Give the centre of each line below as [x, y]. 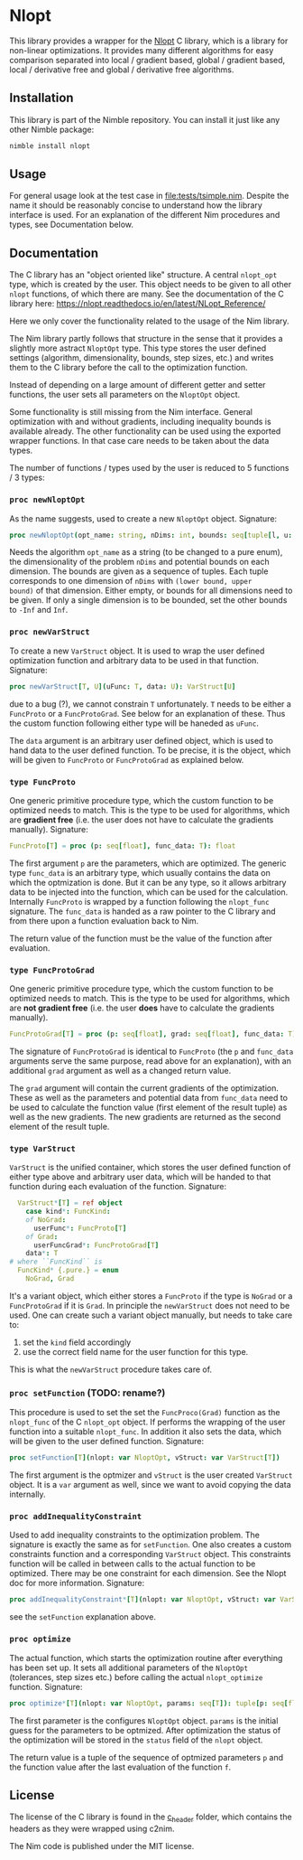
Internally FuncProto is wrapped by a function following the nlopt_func [139, 901]
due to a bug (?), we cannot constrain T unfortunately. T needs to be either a [150, 704]
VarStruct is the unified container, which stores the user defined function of [150, 1168]
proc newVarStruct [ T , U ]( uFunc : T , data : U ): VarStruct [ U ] [123, 686]
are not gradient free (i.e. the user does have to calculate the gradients [142, 1008]
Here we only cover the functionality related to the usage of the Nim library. [150, 321]
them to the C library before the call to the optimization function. [129, 368]
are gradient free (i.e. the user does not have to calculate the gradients [142, 820]
